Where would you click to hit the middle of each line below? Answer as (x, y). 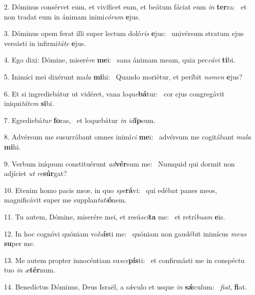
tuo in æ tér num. (30, 270)
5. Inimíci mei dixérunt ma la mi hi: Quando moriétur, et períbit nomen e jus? (123, 76)
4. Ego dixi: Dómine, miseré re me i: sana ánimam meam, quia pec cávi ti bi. (120, 60)
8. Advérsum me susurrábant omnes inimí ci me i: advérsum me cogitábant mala (127, 137)
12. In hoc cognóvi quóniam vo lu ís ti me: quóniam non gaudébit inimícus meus (125, 233)
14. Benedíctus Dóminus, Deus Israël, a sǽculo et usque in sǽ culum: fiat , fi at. (126, 286)
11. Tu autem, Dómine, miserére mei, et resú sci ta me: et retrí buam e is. (115, 216)
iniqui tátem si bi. (29, 103)
